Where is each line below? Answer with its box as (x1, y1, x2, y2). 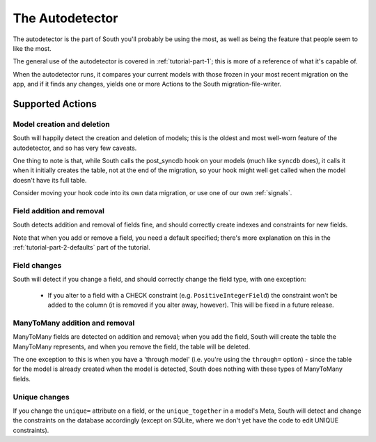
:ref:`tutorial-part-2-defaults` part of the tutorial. (13, 243, 151, 252)
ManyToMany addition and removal (13, 318, 135, 328)
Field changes (13, 260, 62, 270)
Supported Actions (13, 98, 97, 109)
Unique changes (13, 392, 70, 402)
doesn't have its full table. (13, 176, 87, 184)
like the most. (13, 44, 52, 52)
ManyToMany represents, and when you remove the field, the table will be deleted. (13, 342, 251, 351)
